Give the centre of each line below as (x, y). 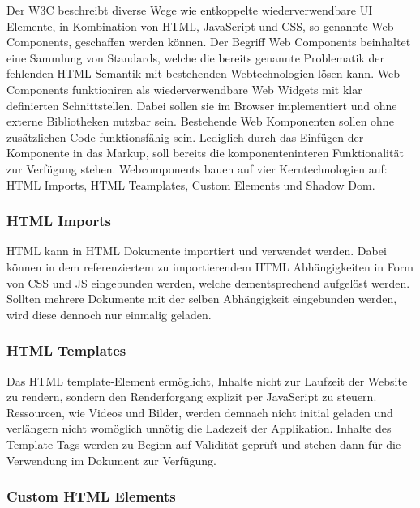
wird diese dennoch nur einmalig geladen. (109, 314)
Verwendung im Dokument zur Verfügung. (111, 460)
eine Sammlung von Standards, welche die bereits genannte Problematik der (196, 57)
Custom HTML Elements (91, 496)
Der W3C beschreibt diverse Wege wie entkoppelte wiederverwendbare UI (190, 10)
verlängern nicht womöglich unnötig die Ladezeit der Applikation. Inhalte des (199, 428)
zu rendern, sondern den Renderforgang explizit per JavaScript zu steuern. (192, 397)
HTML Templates (66, 350)
